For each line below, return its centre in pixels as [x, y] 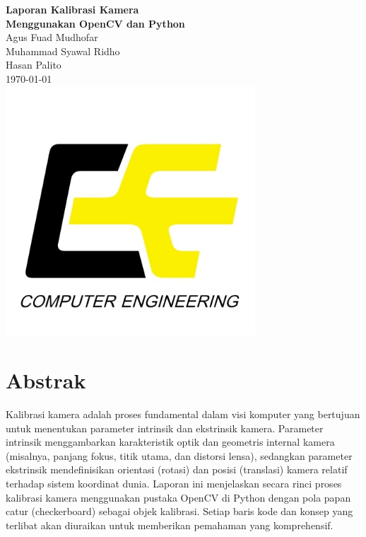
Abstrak [46, 380]
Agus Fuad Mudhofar [52, 37]
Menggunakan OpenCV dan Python [95, 23]
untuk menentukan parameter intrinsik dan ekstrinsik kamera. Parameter [165, 428]
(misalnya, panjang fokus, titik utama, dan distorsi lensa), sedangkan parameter [179, 455]
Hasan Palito [34, 65]
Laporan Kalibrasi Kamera [72, 9]
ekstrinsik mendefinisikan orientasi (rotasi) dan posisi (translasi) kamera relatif [177, 469]
